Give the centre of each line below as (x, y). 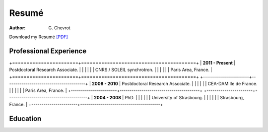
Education (25, 119)
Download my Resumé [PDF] (38, 37)
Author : (17, 28)
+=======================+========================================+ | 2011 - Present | (122, 63)
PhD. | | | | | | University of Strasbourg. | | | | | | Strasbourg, (184, 97)
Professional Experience (48, 51)
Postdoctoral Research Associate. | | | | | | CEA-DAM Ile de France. (190, 84)
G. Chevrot (59, 28)
